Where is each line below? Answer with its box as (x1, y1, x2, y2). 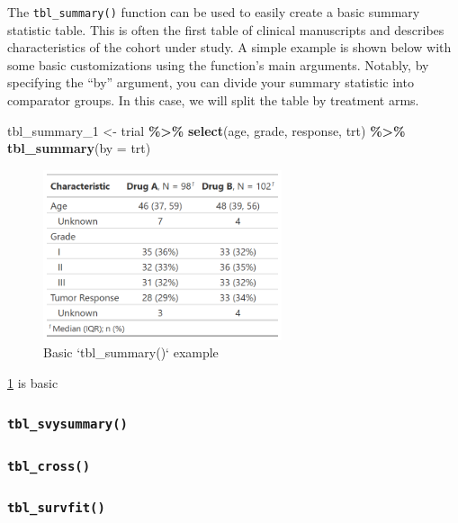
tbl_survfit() (7, 500, 105, 516)
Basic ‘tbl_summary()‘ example (43, 343, 219, 362)
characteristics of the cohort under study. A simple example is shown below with (7, 38, 452, 57)
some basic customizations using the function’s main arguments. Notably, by (7, 55, 429, 74)
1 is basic (7, 373, 58, 392)
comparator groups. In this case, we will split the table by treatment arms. (7, 91, 419, 110)
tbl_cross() (7, 458, 91, 473)
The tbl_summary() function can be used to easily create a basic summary (7, 3, 420, 21)
